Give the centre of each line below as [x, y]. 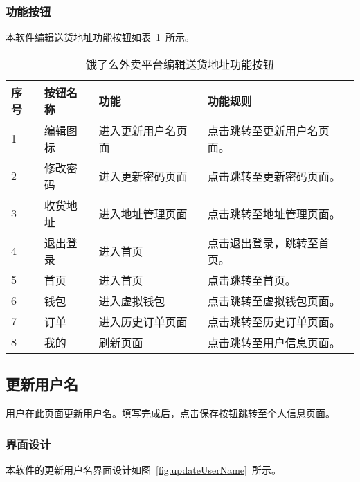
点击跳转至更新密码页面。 [274, 176]
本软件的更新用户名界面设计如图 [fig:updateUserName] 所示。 [143, 469]
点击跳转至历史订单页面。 [274, 321]
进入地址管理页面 [143, 213]
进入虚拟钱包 [132, 301]
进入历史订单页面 [143, 321]
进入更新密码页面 [143, 176]
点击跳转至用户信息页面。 [274, 342]
